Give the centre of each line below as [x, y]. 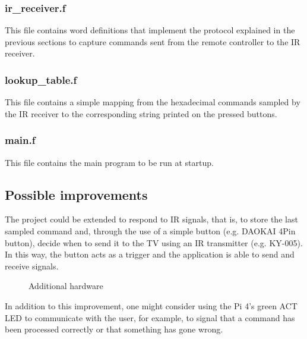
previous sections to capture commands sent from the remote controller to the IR [153, 41]
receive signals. [32, 266]
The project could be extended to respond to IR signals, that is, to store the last [151, 219]
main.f [20, 140]
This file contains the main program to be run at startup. [109, 162]
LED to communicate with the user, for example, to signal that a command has [150, 317]
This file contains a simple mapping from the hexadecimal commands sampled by [153, 102]
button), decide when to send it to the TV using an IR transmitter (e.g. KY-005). [154, 242]
